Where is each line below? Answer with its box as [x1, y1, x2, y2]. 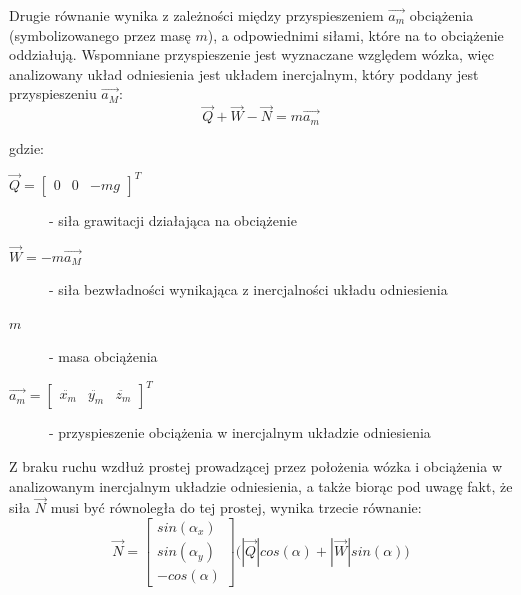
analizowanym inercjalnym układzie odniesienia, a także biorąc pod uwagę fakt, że [9, 475, 513, 496]
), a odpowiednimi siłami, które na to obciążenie [207, 24, 504, 45]
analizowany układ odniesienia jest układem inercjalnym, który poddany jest [9, 63, 479, 84]
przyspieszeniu [9, 83, 97, 104]
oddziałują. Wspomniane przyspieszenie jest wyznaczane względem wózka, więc [9, 44, 494, 65]
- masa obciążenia [49, 346, 158, 367]
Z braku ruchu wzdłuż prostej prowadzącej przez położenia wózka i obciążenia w [9, 456, 503, 477]
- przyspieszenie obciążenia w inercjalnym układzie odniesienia [49, 422, 431, 443]
